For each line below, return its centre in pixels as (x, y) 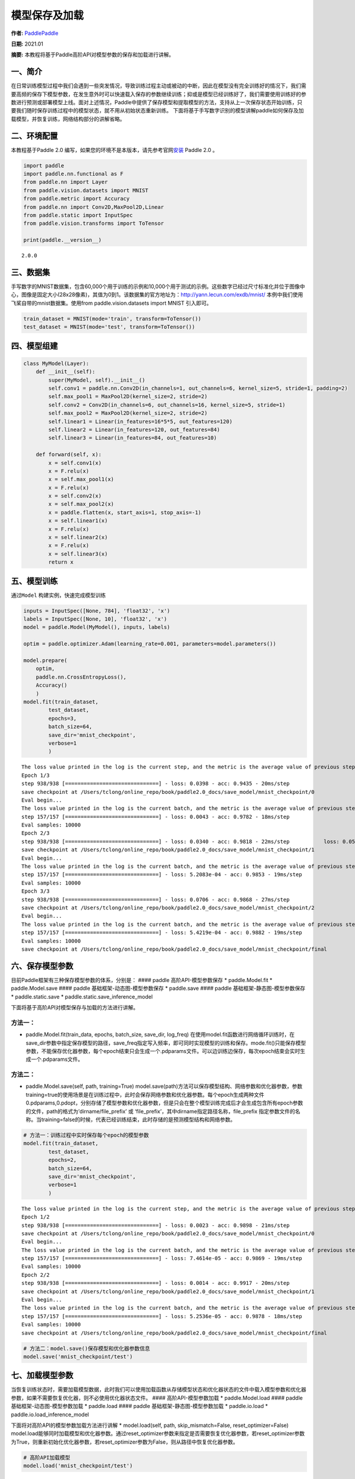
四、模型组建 (34, 346)
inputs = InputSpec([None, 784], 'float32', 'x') (97, 611)
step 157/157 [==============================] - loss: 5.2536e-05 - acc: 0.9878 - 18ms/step (162, 1316)
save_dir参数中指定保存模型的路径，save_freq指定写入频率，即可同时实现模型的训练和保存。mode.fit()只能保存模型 (166, 1043)
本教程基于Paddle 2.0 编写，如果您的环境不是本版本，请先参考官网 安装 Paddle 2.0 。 (114, 150)
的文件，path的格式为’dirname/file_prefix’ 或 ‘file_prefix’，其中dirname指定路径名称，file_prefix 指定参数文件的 (160, 1111)
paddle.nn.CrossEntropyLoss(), (81, 677)
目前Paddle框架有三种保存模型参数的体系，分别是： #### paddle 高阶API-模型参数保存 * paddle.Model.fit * (142, 980)
